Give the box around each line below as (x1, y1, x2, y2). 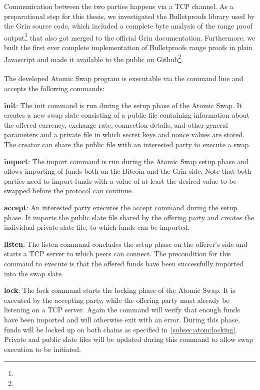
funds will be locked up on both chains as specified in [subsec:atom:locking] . (4, 324, 237, 334)
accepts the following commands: (4, 83, 104, 94)
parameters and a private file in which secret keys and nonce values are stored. (4, 129, 245, 140)
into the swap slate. (4, 268, 64, 278)
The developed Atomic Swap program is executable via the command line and (4, 73, 243, 84)
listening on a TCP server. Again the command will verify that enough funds (4, 304, 240, 315)
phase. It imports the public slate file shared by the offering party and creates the (4, 212, 254, 222)
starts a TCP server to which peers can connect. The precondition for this (4, 248, 231, 259)
